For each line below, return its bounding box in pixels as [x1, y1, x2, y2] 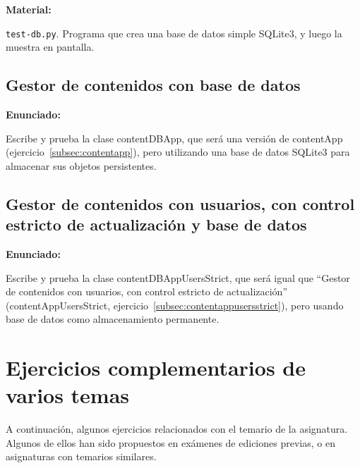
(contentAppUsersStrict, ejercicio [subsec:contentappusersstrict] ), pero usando [6, 297, 344, 312]
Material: [6, 2, 52, 16]
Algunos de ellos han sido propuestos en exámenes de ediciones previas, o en [6, 435, 335, 450]
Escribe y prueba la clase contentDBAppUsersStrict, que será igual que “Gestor [6, 270, 350, 285]
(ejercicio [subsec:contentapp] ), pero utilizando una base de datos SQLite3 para [6, 144, 350, 159]
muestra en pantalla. [6, 39, 95, 54]
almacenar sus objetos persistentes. [6, 158, 157, 173]
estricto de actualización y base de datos [6, 214, 307, 235]
